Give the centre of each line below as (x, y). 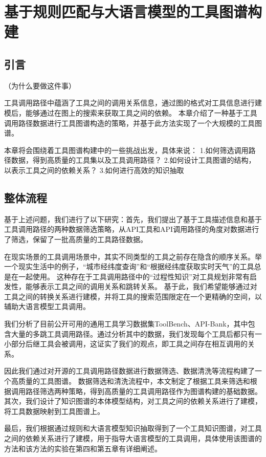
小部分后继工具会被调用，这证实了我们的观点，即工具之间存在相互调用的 (126, 344)
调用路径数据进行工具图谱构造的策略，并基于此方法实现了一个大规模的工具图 (133, 123)
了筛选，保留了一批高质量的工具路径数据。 (76, 239)
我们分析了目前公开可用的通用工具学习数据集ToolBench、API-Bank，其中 (126, 324)
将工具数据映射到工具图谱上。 (54, 411)
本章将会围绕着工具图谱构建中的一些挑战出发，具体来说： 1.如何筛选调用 (126, 150)
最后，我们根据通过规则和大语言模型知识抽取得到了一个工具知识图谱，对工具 (133, 428)
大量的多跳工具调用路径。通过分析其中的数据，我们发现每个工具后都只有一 (136, 333)
